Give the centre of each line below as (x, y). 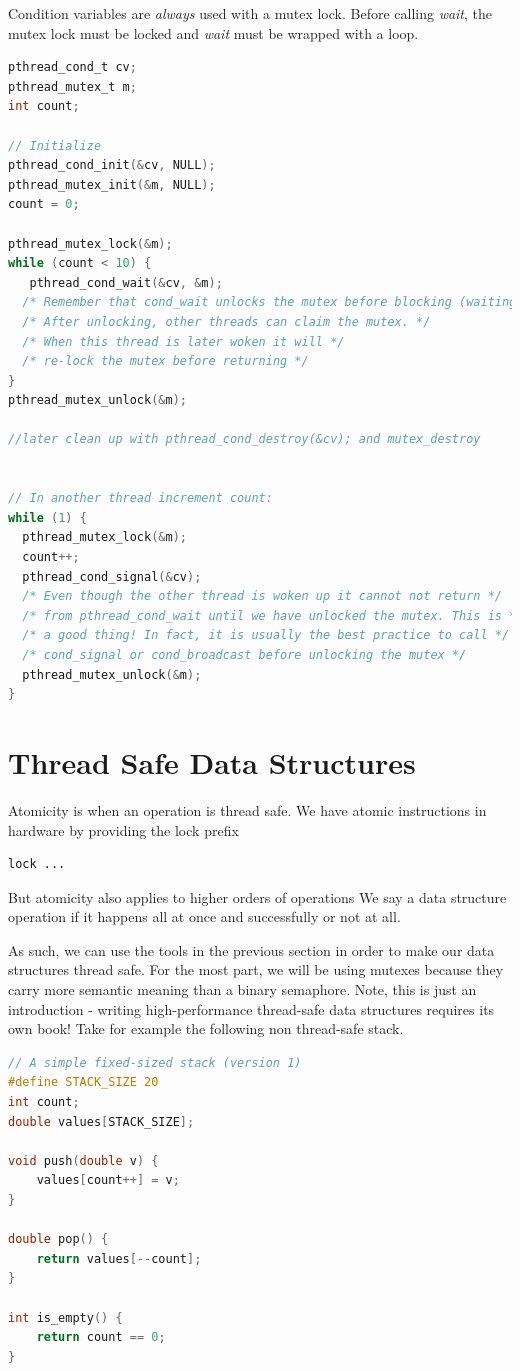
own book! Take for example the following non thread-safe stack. (206, 1028)
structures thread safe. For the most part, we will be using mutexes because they (256, 969)
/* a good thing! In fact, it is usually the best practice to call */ (266, 635)
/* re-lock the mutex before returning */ (165, 361)
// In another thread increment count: (140, 498)
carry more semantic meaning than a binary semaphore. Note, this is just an (242, 989)
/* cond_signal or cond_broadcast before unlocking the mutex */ (244, 655)
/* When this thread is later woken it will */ (183, 341)
